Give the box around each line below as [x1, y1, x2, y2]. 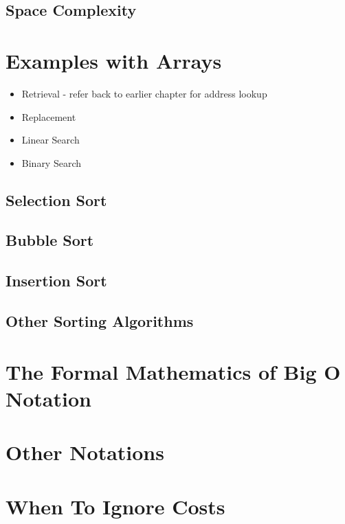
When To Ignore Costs [5, 492, 225, 520]
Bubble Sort [5, 229, 94, 251]
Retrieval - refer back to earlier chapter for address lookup [21, 86, 267, 100]
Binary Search [21, 155, 82, 170]
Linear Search [21, 133, 80, 147]
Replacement [21, 109, 76, 124]
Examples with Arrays [5, 46, 222, 74]
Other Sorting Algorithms [5, 310, 194, 332]
